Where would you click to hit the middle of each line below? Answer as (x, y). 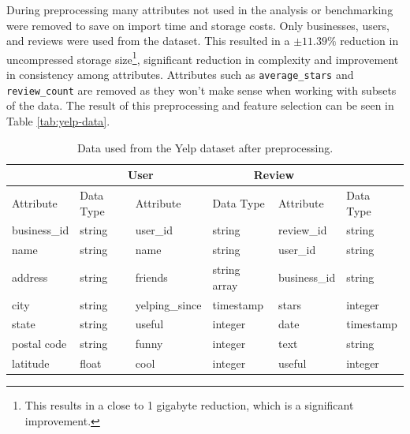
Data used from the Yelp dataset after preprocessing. (205, 147)
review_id (303, 230)
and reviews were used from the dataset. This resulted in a (148, 41)
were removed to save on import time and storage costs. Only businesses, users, (198, 25)
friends (151, 277)
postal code (39, 344)
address (30, 277)
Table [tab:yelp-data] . (58, 120)
